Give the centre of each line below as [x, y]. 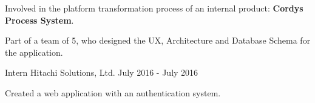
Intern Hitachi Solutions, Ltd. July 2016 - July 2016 [102, 72]
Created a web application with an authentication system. [113, 92]
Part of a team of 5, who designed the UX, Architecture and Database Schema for [158, 40]
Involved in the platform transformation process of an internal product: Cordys [154, 8]
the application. [34, 52]
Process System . [39, 20]
